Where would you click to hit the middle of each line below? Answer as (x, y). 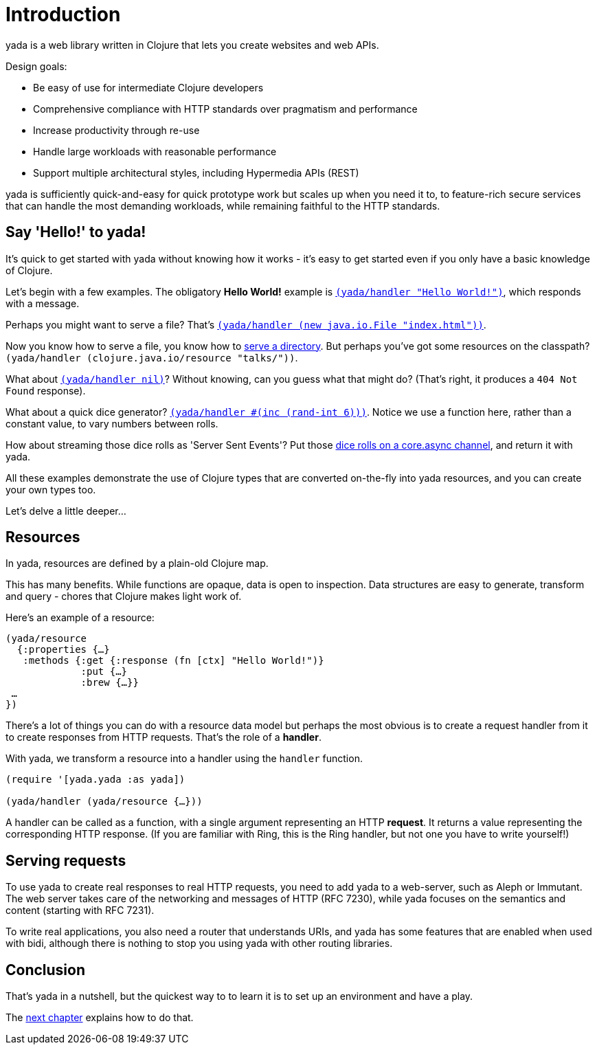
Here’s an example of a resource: (80, 618)
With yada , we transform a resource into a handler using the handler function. (184, 759)
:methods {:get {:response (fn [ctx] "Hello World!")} (173, 661)
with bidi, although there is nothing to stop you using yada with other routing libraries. (199, 943)
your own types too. (51, 489)
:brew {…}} (110, 683)
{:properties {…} (63, 650)
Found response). (46, 390)
